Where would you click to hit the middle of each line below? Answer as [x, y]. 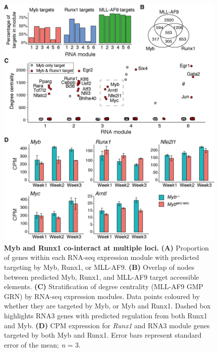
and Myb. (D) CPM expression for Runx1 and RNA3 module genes [107, 325]
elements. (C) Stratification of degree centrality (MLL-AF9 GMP [104, 286]
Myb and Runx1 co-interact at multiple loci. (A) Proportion [107, 247]
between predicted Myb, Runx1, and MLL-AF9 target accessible [102, 277]
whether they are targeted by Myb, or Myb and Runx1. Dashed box [108, 306]
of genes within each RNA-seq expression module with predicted [102, 257]
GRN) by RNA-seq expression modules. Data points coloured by [102, 296]
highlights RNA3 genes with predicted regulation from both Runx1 [106, 315]
